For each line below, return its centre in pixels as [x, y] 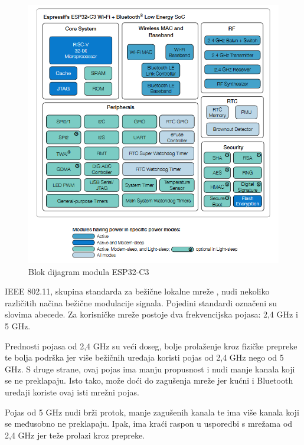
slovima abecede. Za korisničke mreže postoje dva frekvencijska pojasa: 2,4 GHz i [151, 314]
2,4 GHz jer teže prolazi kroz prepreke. [75, 435]
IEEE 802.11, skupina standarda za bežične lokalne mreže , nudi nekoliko [137, 291]
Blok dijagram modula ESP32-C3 [89, 271]
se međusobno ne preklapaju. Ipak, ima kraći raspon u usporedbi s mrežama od [149, 423]
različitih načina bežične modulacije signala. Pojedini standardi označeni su [141, 302]
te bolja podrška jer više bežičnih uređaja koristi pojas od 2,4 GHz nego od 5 [144, 357]
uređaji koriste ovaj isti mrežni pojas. [72, 392]
